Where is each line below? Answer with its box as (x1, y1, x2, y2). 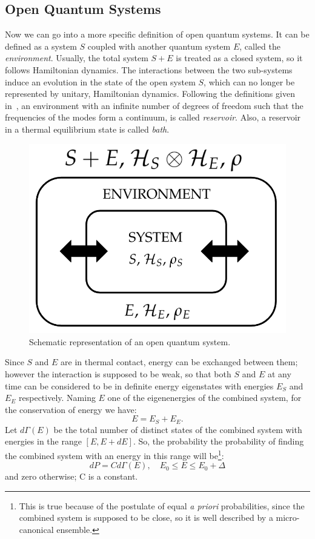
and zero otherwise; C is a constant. (5, 470, 138, 483)
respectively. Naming (19, 391, 96, 404)
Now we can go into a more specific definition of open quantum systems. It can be (5, 28, 310, 41)
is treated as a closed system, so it (176, 51, 303, 64)
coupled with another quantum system (87, 39, 231, 52)
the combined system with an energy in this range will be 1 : (5, 448, 224, 461)
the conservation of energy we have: (5, 403, 137, 415)
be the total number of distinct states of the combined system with (53, 423, 302, 435)
